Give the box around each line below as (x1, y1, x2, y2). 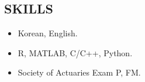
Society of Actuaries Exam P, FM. (18, 66, 141, 78)
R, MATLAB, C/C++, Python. (18, 46, 133, 59)
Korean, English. (18, 27, 78, 39)
